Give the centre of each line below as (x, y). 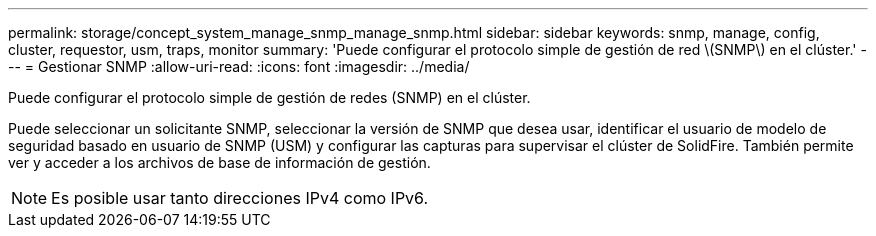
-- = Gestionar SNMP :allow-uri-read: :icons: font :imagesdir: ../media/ (239, 66)
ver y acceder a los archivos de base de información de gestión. (219, 162)
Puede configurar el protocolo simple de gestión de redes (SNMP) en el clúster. (269, 97)
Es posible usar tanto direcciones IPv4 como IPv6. (240, 198)
